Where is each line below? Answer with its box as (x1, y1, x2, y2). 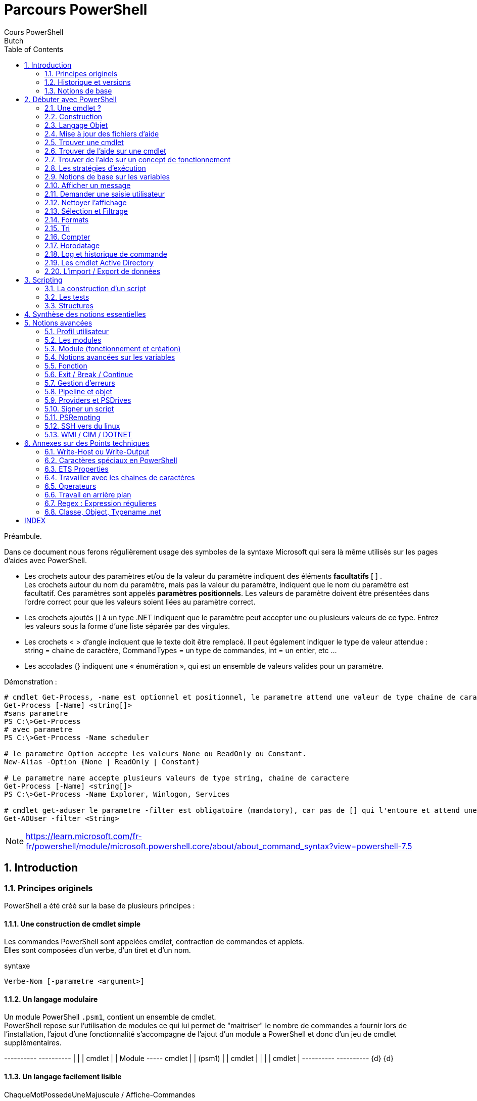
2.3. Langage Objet (44, 120, 108, 129)
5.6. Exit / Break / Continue (44, 370, 133, 379)
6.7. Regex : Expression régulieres (44, 498, 157, 508)
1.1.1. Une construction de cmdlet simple (4, 919, 141, 928)
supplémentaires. (4, 1038, 62, 1047)
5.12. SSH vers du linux (44, 421, 120, 430)
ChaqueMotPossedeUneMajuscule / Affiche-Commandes (4, 1090, 196, 1099)
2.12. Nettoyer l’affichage (44, 198, 127, 207)
